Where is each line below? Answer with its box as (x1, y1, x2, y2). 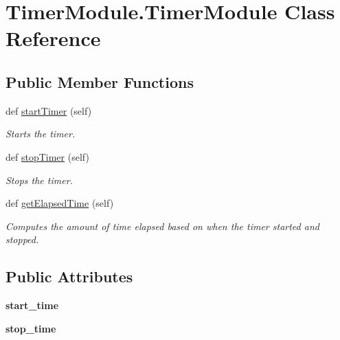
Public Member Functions (5, 71, 194, 92)
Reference (5, 24, 101, 52)
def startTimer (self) (5, 103, 92, 117)
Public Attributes (5, 266, 133, 287)
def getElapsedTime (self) (5, 196, 114, 210)
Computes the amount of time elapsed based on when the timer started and (5, 218, 319, 233)
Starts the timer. (5, 126, 76, 141)
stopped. (5, 232, 39, 247)
